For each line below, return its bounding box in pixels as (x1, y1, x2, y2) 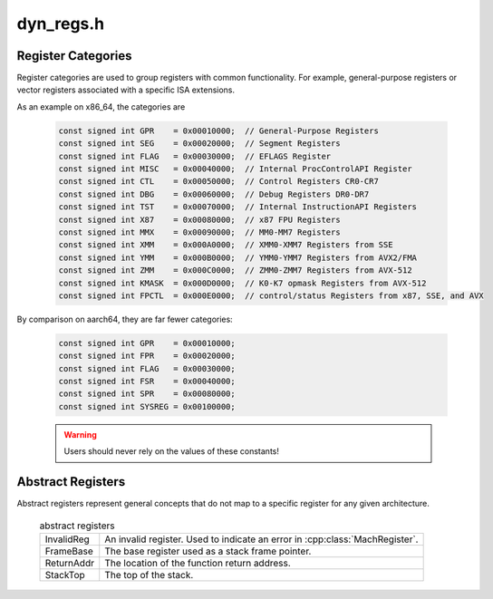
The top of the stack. (104, 568, 194, 581)
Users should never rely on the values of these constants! (63, 446, 280, 457)
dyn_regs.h (16, 14, 105, 34)
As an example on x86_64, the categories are (16, 101, 186, 112)
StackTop (44, 568, 85, 581)
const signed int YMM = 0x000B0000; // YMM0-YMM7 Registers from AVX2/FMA (58, 252, 417, 263)
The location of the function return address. (104, 556, 292, 569)
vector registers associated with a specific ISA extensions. (16, 84, 236, 95)
